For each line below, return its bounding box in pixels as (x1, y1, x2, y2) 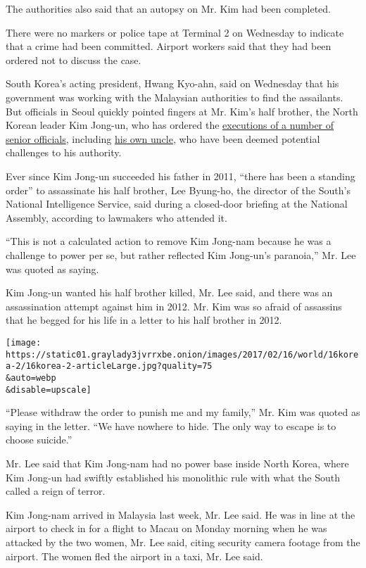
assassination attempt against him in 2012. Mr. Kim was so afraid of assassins (6, 298, 342, 313)
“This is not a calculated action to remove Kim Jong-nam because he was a (6, 234, 332, 248)
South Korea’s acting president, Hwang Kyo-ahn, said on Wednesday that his (6, 76, 339, 91)
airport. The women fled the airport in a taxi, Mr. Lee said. (6, 548, 263, 563)
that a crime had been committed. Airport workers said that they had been (6, 39, 332, 53)
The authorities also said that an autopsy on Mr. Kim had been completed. (6, 1, 332, 15)
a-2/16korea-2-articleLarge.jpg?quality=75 (6, 361, 213, 372)
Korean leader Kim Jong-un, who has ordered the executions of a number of (6, 118, 334, 132)
